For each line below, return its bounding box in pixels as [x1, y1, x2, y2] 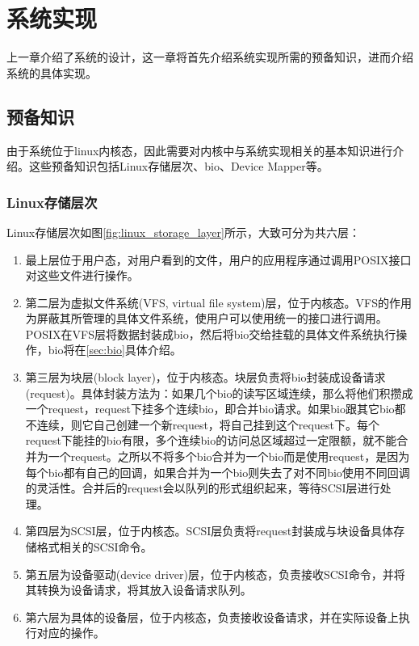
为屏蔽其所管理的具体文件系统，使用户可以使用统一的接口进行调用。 [25, 310, 388, 327]
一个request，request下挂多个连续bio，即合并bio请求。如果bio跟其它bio [25, 400, 395, 417]
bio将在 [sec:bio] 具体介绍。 [48, 341, 182, 358]
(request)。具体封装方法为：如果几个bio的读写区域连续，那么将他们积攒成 [25, 384, 413, 401]
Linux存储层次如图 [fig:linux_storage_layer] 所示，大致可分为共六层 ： [6, 223, 360, 240]
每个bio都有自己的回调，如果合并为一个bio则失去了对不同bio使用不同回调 [25, 463, 410, 480]
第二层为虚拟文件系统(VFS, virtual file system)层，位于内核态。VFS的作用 [25, 293, 412, 310]
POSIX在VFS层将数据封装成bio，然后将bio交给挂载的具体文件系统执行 [25, 325, 396, 342]
